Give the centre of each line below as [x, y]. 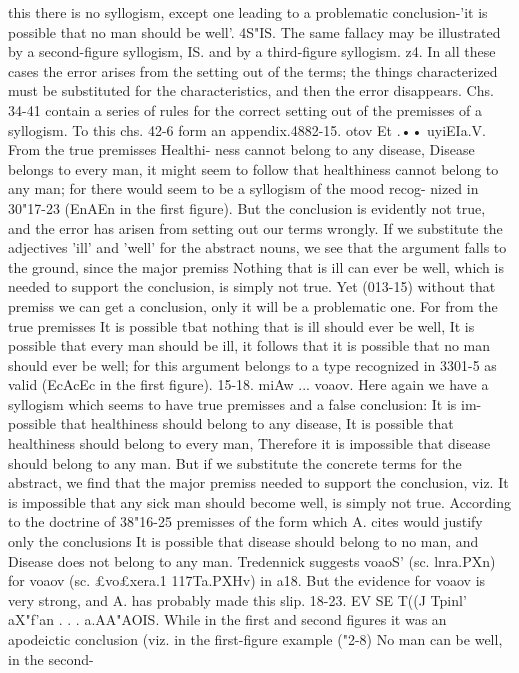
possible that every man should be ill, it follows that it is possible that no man [249, 345]
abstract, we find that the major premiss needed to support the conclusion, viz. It [258, 482]
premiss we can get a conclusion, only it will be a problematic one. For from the [253, 305]
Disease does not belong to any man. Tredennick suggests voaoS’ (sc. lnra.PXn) [252, 560]
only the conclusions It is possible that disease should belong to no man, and [243, 541]
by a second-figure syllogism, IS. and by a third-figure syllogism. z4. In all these [252, 51]
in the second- [51, 658]
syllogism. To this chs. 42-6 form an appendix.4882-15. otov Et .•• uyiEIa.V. [247, 129]
